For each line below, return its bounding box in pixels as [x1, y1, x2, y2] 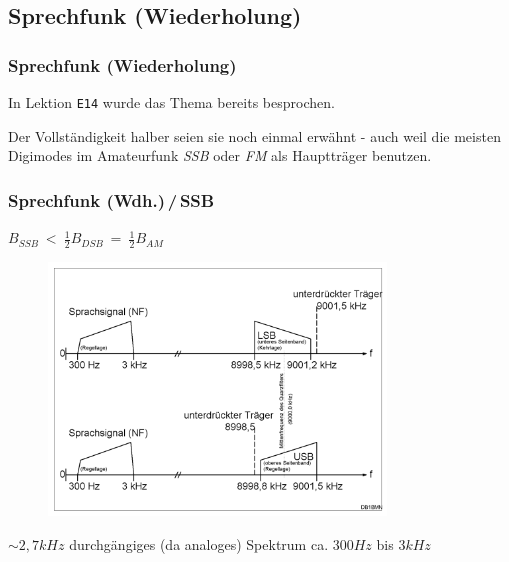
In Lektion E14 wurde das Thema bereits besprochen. [8, 92, 335, 112]
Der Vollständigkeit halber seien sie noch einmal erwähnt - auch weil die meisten [8, 125, 501, 146]
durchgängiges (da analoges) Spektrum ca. [69, 533, 329, 554]
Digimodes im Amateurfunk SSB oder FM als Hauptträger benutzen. [8, 145, 432, 166]
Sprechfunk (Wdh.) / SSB [8, 187, 215, 212]
